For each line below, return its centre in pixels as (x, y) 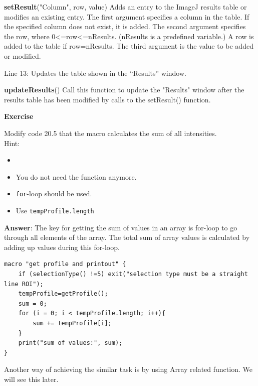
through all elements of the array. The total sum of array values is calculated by (127, 237)
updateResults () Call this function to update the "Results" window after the (124, 90)
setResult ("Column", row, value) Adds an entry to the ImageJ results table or (125, 7)
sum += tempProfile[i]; (72, 323)
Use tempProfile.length (55, 210)
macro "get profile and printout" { (65, 264)
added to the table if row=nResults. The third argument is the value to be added (129, 46)
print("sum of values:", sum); (70, 343)
